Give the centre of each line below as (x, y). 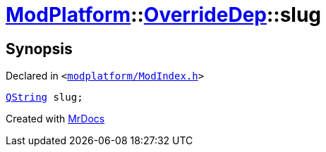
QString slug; (44, 97)
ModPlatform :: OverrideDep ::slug (164, 15)
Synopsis (39, 49)
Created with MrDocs (55, 119)
